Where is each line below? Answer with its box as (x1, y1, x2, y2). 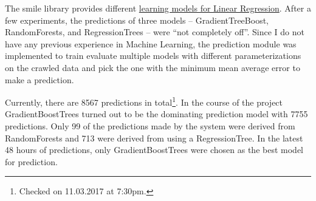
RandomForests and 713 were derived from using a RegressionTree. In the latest (5, 131, 303, 144)
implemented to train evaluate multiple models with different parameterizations (5, 49, 301, 62)
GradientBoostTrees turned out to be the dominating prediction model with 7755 (5, 107, 308, 120)
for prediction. (5, 155, 58, 168)
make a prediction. (5, 73, 74, 86)
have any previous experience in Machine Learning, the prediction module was (5, 37, 297, 50)
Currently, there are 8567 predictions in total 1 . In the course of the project (5, 94, 283, 108)
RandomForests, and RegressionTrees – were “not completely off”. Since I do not (5, 26, 305, 38)
